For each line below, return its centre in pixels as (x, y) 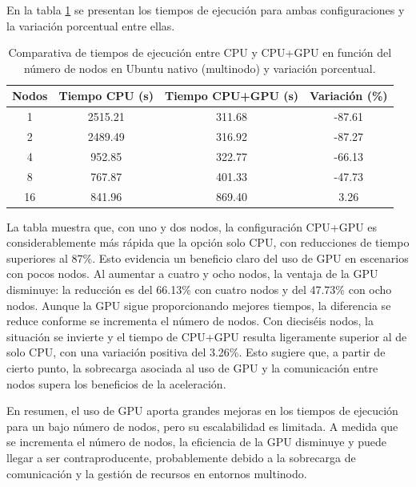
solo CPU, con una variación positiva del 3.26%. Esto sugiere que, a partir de (196, 352)
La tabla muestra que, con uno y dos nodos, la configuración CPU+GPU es (192, 226)
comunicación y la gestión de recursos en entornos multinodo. (157, 473)
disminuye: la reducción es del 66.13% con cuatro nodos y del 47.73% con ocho (199, 290)
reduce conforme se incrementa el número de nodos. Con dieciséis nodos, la (190, 321)
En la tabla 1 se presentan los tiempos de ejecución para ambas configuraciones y (206, 10)
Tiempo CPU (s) (106, 96)
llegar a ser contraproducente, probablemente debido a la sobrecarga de (181, 457)
